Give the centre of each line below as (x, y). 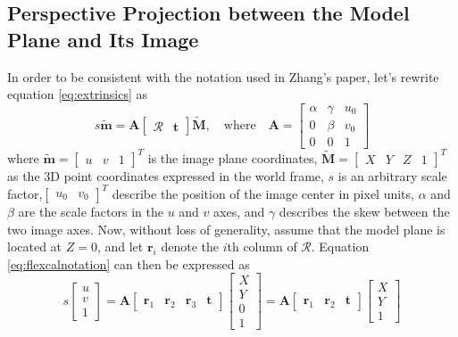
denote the (190, 247)
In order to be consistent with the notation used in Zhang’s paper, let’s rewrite (223, 76)
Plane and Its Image (103, 39)
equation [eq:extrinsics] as (78, 94)
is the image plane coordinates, (233, 157)
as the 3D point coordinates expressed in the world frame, (166, 175)
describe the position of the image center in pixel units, (263, 193)
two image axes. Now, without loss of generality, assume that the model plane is (226, 229)
